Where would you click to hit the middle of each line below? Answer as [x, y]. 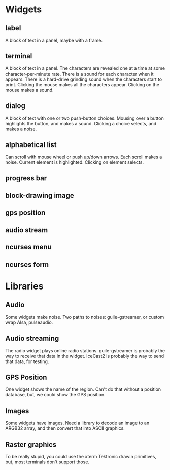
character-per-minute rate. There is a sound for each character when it [79, 74]
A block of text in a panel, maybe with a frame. [54, 40]
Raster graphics [31, 444]
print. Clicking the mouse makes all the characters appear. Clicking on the [82, 84]
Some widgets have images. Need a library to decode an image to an [77, 423]
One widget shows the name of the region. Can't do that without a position [83, 389]
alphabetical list [31, 145]
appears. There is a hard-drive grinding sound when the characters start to [84, 79]
